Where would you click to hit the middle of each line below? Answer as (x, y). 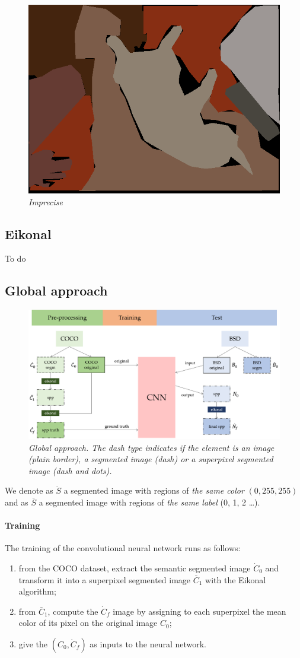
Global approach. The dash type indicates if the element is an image (151, 447)
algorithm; (37, 591)
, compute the (73, 611)
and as (17, 502)
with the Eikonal (236, 579)
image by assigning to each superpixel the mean (200, 611)
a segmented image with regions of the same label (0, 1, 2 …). (149, 502)
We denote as (29, 490)
